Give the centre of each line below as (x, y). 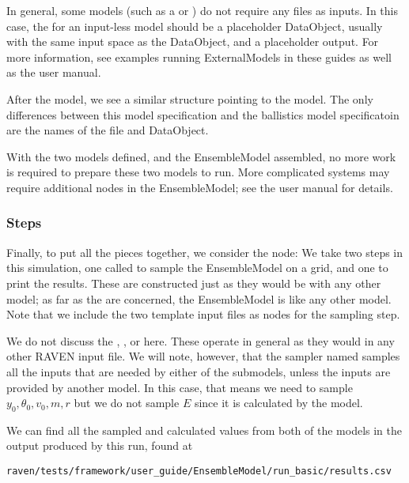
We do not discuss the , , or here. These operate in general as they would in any (201, 340)
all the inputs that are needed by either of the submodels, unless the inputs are (199, 371)
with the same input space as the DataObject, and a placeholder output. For (193, 42)
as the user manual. (54, 72)
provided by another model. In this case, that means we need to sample (180, 387)
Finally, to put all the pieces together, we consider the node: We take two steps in (205, 252)
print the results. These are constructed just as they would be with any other (194, 283)
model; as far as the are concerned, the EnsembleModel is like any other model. (199, 298)
